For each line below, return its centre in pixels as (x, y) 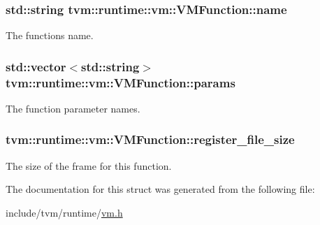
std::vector (36, 66)
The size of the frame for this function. (89, 165)
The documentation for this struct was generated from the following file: (160, 189)
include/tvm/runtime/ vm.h (64, 212)
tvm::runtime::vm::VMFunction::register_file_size (150, 139)
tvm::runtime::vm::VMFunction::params (121, 82)
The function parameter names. (73, 108)
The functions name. (50, 35)
